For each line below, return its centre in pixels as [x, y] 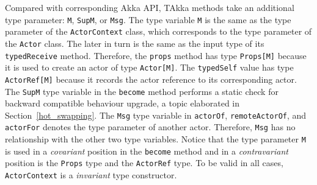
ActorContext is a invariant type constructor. [91, 175]
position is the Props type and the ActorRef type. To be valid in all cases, [144, 163]
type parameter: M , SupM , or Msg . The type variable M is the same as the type [148, 19]
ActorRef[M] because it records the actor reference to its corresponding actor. [151, 79]
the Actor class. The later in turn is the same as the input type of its [135, 43]
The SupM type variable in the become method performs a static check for [142, 91]
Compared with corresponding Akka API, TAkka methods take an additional [150, 7]
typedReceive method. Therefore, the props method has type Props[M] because [156, 55]
